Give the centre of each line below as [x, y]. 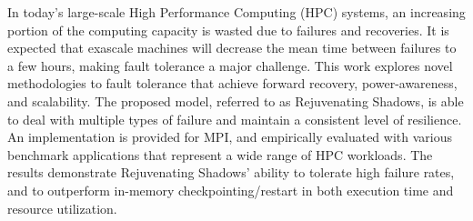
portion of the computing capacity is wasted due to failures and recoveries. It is [228, 30]
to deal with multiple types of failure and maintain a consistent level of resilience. [235, 119]
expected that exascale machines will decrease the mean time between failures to [232, 48]
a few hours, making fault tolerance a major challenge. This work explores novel [230, 65]
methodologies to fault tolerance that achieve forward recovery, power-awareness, [232, 83]
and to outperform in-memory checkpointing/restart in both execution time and [231, 190]
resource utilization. [62, 208]
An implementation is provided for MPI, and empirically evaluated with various [230, 137]
